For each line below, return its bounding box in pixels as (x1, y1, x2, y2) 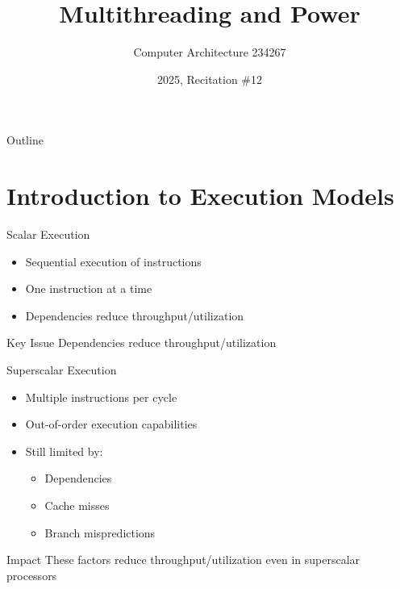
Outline (6, 132, 44, 148)
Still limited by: (25, 442, 103, 459)
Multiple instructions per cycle (25, 388, 177, 405)
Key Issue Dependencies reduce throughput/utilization (6, 334, 277, 351)
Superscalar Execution (6, 361, 117, 378)
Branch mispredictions (44, 524, 156, 541)
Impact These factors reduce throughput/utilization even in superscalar (6, 551, 360, 568)
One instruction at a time (25, 280, 152, 297)
